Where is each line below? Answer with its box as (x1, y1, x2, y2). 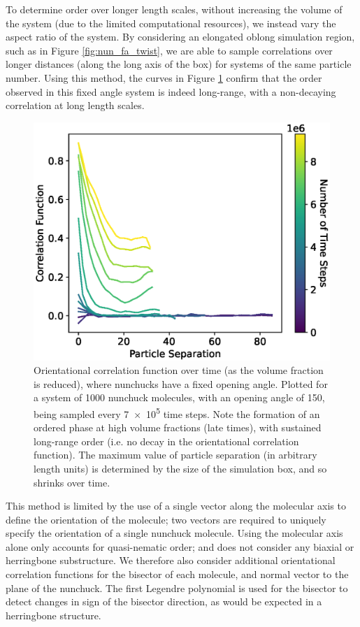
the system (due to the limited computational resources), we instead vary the (6, 15, 336, 30)
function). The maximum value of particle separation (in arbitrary (34, 447, 317, 462)
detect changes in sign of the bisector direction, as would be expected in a (6, 594, 322, 609)
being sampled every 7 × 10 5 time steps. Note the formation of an (34, 404, 320, 421)
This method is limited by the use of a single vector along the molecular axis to (6, 498, 346, 513)
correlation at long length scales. (6, 98, 145, 113)
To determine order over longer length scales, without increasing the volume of (6, 2, 343, 16)
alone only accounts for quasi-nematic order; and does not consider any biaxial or (6, 539, 354, 554)
